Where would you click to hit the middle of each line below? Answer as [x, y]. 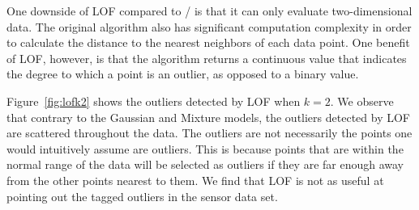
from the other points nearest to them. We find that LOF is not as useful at [195, 180]
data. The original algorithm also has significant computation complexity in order [209, 26]
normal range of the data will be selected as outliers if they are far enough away [205, 164]
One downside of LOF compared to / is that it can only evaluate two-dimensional [209, 10]
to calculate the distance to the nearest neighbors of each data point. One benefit [208, 42]
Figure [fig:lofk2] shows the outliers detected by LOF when [154, 101]
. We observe [362, 101]
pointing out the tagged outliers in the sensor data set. [142, 196]
